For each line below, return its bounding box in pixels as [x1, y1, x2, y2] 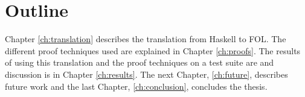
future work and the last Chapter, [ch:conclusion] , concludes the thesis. [5, 80, 268, 92]
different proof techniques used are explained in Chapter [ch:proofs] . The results [5, 44, 301, 57]
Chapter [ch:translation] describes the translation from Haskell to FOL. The [5, 33, 286, 45]
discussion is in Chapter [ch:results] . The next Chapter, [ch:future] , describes [5, 67, 288, 80]
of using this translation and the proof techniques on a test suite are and [5, 56, 274, 69]
